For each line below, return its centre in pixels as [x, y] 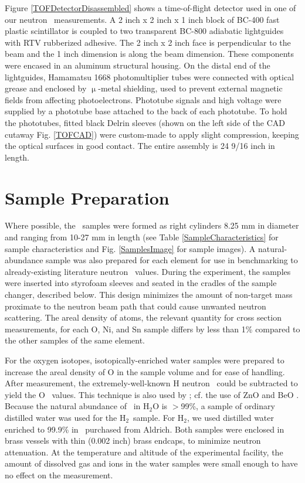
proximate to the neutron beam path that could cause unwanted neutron [135, 306]
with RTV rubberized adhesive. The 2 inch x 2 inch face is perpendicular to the [148, 42]
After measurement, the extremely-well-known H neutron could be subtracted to [151, 383]
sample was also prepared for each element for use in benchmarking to [172, 260]
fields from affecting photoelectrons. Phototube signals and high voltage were [143, 99]
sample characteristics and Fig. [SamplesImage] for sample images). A [130, 248]
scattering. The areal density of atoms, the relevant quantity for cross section [143, 317]
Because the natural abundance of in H [77, 406]
